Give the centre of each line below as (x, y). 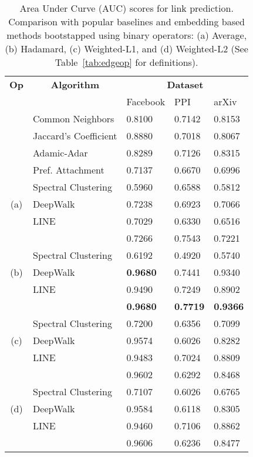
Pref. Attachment (69, 170)
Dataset (185, 84)
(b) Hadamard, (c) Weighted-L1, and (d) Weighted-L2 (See (126, 49)
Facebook (146, 101)
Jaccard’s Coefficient (75, 136)
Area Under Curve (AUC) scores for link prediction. (126, 8)
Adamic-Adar (60, 153)
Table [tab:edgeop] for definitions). (126, 62)
